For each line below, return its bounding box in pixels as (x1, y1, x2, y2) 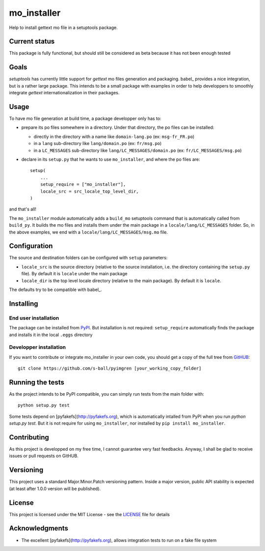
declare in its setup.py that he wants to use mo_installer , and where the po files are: (21, 156, 201, 162)
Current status (9, 37, 55, 46)
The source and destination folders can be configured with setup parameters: (9, 255, 168, 261)
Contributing (9, 433, 49, 441)
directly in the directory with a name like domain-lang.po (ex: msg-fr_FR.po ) (33, 133, 195, 140)
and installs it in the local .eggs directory (9, 332, 93, 338)
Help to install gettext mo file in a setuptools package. (9, 25, 118, 30)
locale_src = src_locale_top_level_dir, (40, 188, 139, 194)
